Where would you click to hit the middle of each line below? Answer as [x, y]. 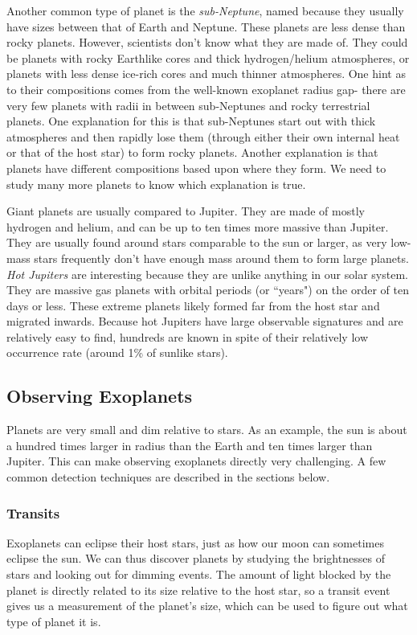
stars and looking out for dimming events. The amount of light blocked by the [199, 574]
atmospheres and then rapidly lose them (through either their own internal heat [203, 136]
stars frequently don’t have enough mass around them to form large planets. [221, 258]
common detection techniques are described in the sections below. [168, 477]
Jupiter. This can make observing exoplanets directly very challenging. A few [196, 461]
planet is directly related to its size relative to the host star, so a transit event [198, 590]
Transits [33, 512]
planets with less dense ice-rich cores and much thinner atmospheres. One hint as [206, 74]
